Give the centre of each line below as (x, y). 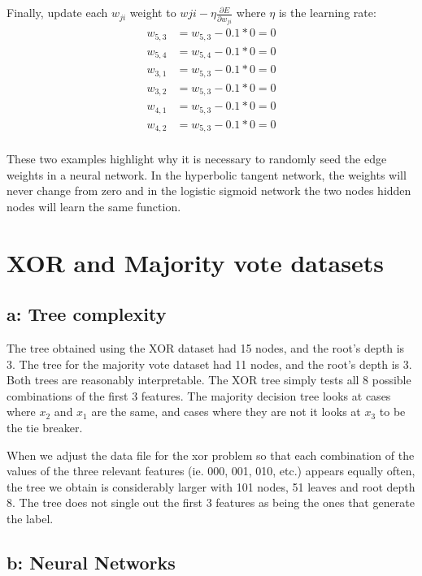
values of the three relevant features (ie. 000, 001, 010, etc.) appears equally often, (211, 471)
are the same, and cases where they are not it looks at (226, 411)
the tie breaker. (45, 427)
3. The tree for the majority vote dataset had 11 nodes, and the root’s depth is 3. (209, 364)
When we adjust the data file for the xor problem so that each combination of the (211, 455)
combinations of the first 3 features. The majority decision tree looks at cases (199, 395)
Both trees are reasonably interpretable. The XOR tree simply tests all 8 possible (209, 380)
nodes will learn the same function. (94, 206)
